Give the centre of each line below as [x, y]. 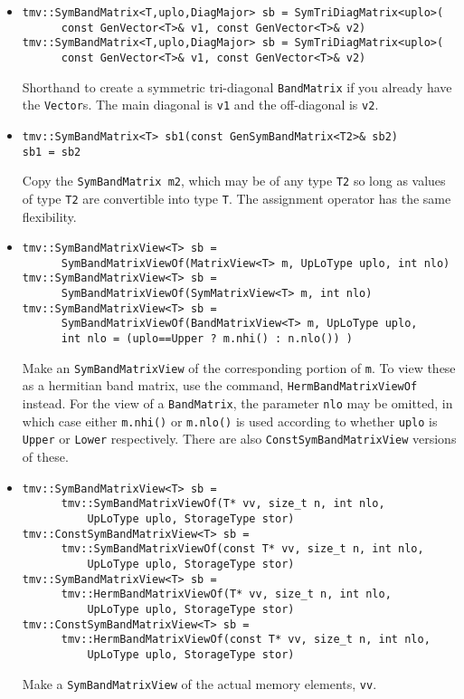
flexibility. [49, 216]
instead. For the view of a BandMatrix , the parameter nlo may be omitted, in [237, 403]
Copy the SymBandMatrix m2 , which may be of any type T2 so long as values [234, 181]
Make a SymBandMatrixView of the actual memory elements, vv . [199, 683]
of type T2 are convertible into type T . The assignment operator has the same [237, 198]
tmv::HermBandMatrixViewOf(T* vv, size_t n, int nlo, [226, 594]
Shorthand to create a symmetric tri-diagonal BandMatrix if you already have [237, 86]
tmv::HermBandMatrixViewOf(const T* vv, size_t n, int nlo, [246, 640]
